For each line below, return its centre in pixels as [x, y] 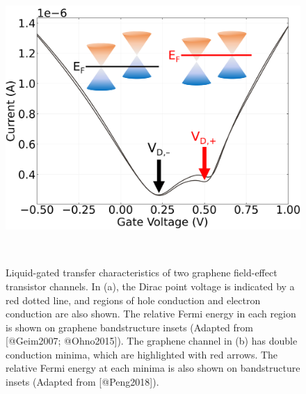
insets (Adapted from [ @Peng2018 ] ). [82, 382]
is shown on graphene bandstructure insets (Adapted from [130, 327]
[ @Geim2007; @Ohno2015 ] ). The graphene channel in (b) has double [152, 341]
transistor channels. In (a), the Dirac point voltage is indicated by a [150, 286]
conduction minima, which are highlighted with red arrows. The [142, 354]
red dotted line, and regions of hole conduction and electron [133, 300]
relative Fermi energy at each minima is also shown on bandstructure [153, 368]
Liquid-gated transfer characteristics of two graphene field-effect [142, 273]
